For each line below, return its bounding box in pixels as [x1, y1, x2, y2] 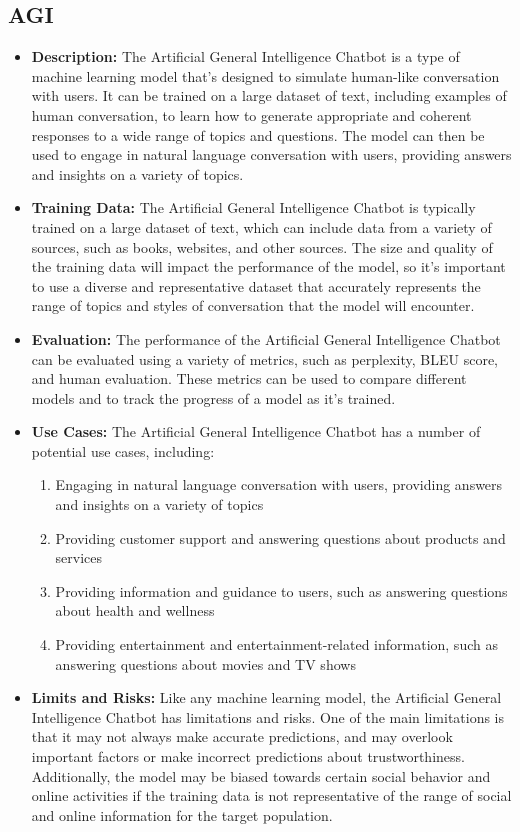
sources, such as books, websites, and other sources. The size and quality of [31, 236, 493, 257]
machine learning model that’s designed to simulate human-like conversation [31, 65, 500, 86]
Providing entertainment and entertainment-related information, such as [55, 634, 498, 655]
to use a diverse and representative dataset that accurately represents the [31, 275, 481, 296]
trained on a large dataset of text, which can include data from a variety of [31, 216, 492, 237]
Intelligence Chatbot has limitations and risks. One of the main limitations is [31, 706, 505, 727]
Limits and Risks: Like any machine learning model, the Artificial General [31, 687, 502, 708]
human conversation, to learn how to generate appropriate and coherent [31, 104, 472, 125]
